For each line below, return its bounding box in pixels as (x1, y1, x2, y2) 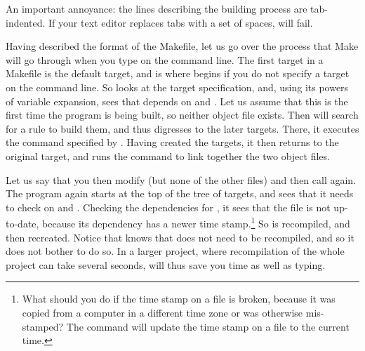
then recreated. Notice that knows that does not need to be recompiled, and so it (6, 230, 354, 244)
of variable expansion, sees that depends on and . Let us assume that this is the (6, 93, 348, 108)
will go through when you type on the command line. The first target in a (6, 52, 324, 67)
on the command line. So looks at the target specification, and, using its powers (6, 79, 349, 94)
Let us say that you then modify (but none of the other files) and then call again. (6, 172, 357, 187)
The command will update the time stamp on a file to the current (66, 319, 350, 333)
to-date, (6, 216, 39, 230)
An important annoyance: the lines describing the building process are (6, 1, 307, 15)
